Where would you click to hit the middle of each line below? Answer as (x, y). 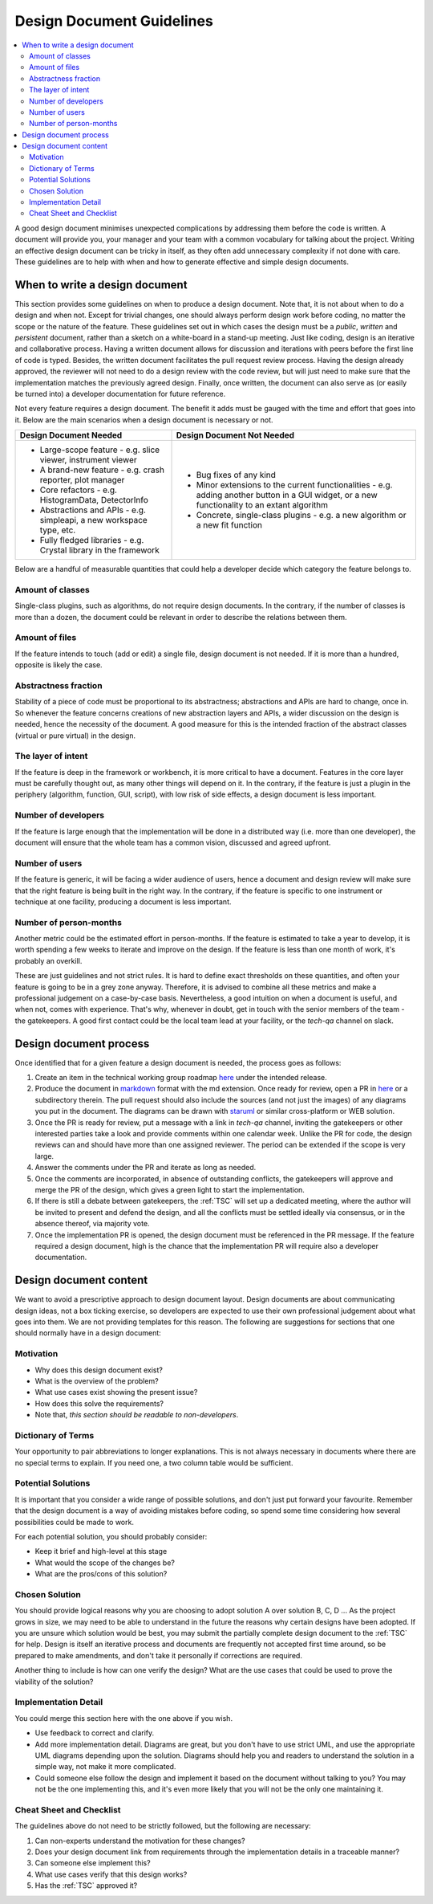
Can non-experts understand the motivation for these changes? (140, 1841)
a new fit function (229, 525)
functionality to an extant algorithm (262, 505)
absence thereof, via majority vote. (92, 1224)
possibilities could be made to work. (74, 1522)
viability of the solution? (54, 1682)
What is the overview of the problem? (97, 1380)
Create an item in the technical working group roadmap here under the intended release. (181, 1078)
